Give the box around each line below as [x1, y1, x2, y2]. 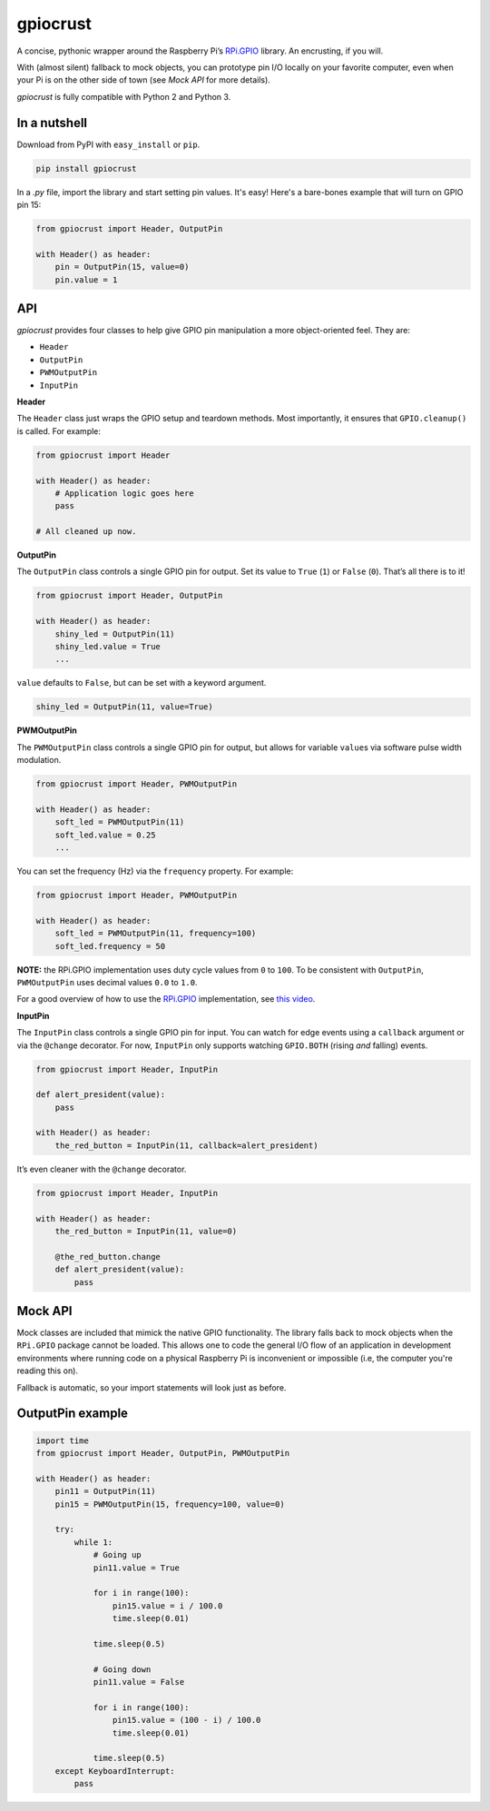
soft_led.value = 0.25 [54, 829, 156, 840]
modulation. [16, 755, 62, 766]
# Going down [93, 1664, 152, 1675]
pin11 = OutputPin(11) [54, 1486, 156, 1497]
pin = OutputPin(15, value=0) [54, 262, 190, 272]
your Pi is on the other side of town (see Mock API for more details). [16, 74, 271, 85]
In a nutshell [16, 114, 88, 131]
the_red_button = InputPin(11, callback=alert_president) [54, 1140, 318, 1151]
